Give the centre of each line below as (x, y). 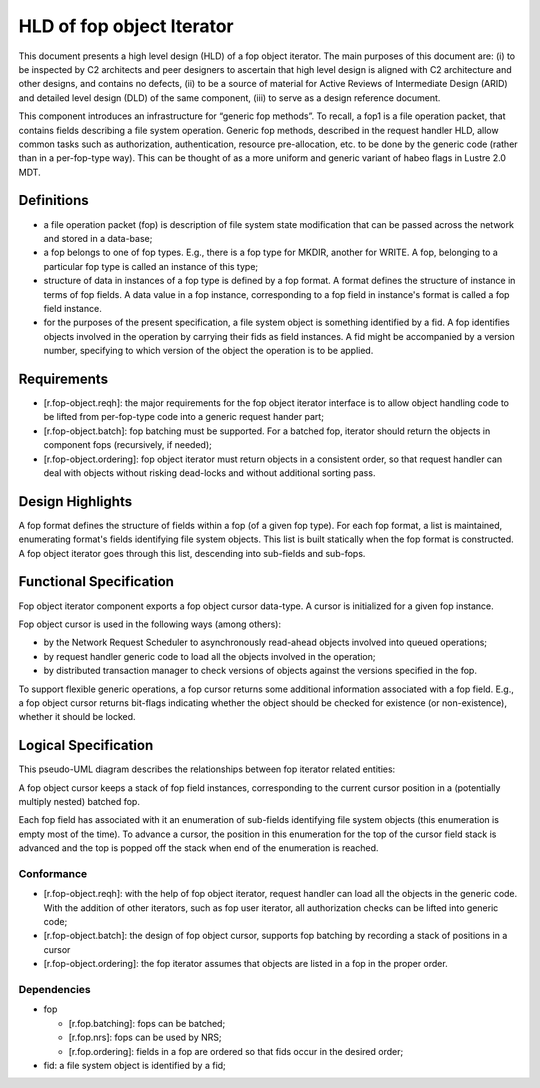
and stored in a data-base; (98, 238)
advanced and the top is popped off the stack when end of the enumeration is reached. (198, 848)
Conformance (53, 873)
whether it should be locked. (77, 717)
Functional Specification (96, 581)
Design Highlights (75, 501)
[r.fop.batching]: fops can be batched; (147, 1023)
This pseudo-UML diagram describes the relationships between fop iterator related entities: (207, 769)
